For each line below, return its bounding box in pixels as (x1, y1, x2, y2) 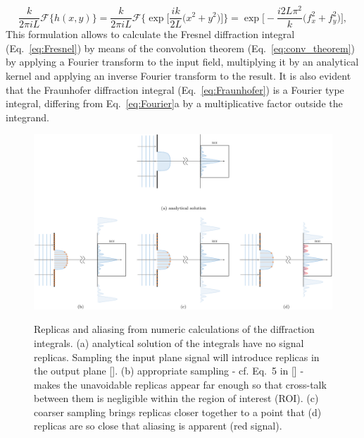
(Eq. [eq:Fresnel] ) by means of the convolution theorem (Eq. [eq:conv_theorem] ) (6, 40, 355, 55)
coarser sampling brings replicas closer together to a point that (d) (34, 404, 322, 419)
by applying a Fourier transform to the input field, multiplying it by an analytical (6, 54, 359, 69)
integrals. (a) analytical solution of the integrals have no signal (34, 335, 304, 350)
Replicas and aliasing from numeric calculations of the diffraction (34, 322, 315, 336)
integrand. (6, 109, 49, 124)
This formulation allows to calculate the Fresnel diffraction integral (6, 27, 295, 42)
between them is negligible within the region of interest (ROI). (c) (34, 391, 319, 406)
